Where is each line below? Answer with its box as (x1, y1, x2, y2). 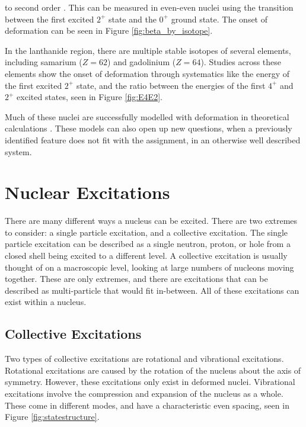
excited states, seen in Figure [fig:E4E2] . (17, 91, 162, 103)
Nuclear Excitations (5, 180, 170, 204)
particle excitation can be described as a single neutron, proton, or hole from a (5, 237, 291, 250)
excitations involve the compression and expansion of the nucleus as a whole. (5, 387, 283, 399)
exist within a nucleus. (5, 296, 87, 308)
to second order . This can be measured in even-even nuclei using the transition (5, 1, 294, 13)
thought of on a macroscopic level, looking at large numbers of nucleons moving (5, 261, 294, 273)
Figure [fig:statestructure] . (5, 410, 100, 423)
